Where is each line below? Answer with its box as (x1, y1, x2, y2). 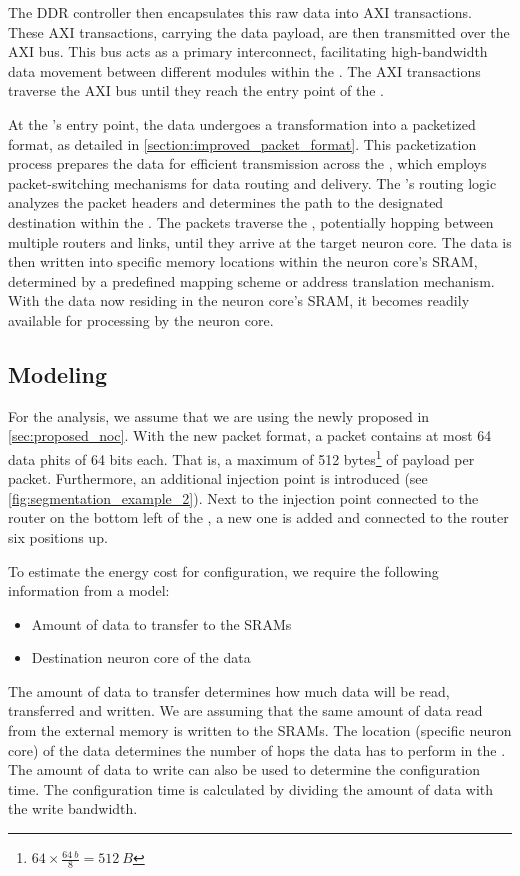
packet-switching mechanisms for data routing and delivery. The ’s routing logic (8, 172, 497, 193)
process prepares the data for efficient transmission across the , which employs (8, 153, 487, 174)
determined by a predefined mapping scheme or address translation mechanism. (8, 270, 495, 291)
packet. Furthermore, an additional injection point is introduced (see (8, 468, 428, 489)
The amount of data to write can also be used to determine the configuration (8, 759, 480, 780)
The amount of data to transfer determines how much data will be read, (8, 680, 450, 701)
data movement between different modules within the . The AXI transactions (8, 60, 481, 81)
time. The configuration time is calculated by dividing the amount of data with (8, 778, 494, 799)
